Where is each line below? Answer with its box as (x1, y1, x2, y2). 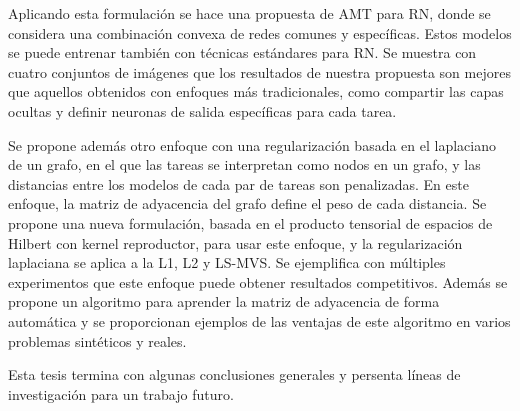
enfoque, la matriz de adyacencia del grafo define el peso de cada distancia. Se (8, 193, 487, 214)
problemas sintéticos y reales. (8, 330, 187, 351)
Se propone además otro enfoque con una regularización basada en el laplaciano (8, 134, 496, 155)
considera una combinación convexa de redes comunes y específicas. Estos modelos (8, 22, 512, 43)
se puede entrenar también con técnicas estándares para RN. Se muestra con (8, 42, 477, 63)
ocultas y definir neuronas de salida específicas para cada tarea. (8, 100, 397, 121)
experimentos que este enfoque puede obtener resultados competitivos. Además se (8, 271, 508, 292)
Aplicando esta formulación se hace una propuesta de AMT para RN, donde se (8, 3, 491, 23)
